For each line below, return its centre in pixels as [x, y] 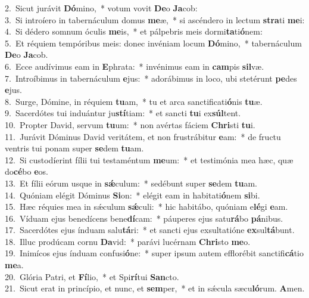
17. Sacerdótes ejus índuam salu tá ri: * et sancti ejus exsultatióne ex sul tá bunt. [150, 230]
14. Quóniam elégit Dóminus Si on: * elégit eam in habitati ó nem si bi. [132, 195]
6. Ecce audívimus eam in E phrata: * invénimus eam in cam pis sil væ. [135, 66]
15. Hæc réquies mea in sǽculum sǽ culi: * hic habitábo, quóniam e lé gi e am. [146, 207]
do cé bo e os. [26, 171]
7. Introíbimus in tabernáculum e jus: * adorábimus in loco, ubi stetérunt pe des [151, 78]
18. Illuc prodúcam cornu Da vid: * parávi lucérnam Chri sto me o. [128, 241]
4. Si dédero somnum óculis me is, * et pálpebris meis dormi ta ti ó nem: [134, 31]
